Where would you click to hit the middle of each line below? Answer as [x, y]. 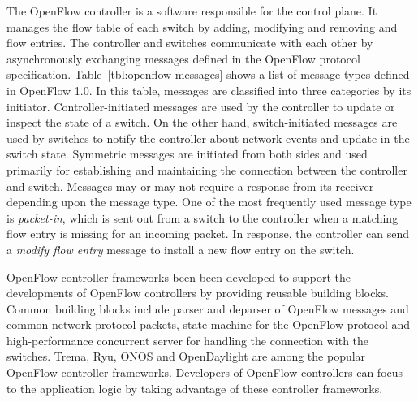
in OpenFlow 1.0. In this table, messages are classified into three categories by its [209, 90]
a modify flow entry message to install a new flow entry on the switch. [181, 249]
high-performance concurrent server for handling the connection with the [188, 340]
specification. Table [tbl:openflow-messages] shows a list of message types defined [208, 74]
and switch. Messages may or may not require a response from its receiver [190, 186]
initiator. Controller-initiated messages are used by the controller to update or [201, 106]
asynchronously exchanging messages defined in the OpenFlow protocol [183, 58]
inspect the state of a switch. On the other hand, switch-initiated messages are [202, 122]
